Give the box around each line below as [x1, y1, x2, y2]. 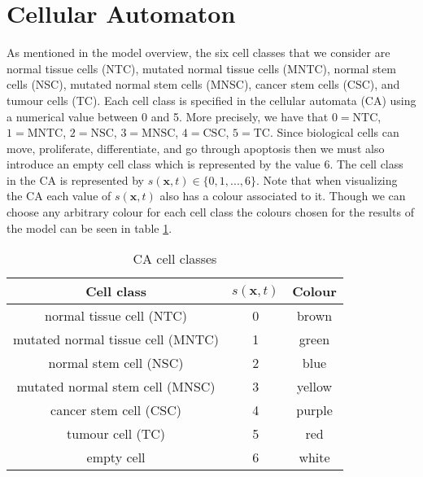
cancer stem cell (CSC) [50, 400, 182, 420]
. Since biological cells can [269, 124, 399, 141]
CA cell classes [133, 249, 217, 269]
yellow [296, 377, 333, 396]
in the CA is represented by [7, 171, 144, 188]
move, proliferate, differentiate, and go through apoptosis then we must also [7, 139, 385, 156]
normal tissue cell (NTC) [45, 306, 187, 326]
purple [296, 400, 333, 420]
